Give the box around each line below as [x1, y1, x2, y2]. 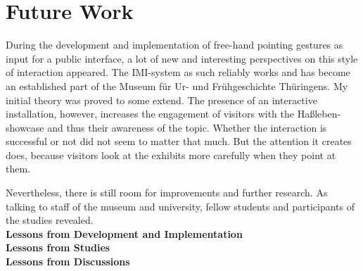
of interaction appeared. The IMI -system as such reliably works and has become [6, 65, 350, 80]
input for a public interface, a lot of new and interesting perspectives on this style [6, 51, 358, 65]
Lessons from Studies [6, 240, 110, 255]
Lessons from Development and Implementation [6, 226, 243, 241]
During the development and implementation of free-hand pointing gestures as [6, 37, 343, 52]
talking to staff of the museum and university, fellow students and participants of [6, 198, 355, 213]
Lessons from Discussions [6, 254, 130, 269]
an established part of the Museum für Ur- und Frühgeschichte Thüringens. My [6, 78, 348, 93]
